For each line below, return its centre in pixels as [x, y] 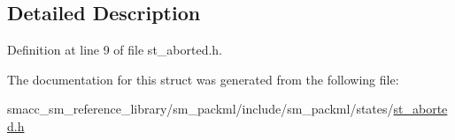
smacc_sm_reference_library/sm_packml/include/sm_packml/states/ [201, 109]
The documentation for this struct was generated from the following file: [203, 79]
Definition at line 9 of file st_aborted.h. [115, 50]
